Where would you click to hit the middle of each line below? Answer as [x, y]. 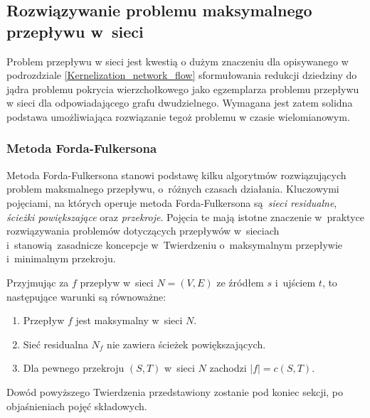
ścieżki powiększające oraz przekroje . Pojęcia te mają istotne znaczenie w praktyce [185, 216]
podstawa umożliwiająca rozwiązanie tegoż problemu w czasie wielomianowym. [178, 116]
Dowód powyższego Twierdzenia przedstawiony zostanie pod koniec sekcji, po [175, 391]
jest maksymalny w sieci [129, 320]
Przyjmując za [38, 282]
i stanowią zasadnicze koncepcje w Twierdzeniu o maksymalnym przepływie [175, 244]
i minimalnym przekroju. [61, 258]
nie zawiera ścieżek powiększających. [186, 344]
